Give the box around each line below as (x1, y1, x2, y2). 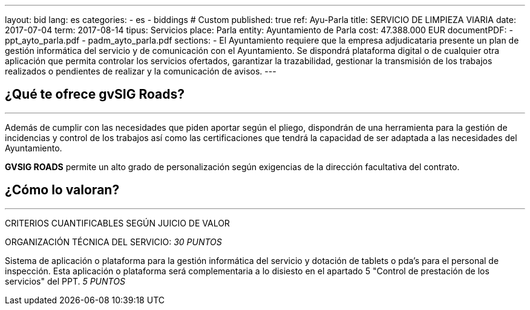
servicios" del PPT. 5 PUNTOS (5, 275, 125, 286)
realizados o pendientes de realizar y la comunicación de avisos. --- (5, 66, 276, 76)
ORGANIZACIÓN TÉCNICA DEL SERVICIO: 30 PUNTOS (5, 236, 222, 247)
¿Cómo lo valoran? (5, 182, 120, 198)
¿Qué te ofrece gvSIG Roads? (5, 87, 185, 102)
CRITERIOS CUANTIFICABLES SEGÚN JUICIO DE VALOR (5, 217, 230, 228)
